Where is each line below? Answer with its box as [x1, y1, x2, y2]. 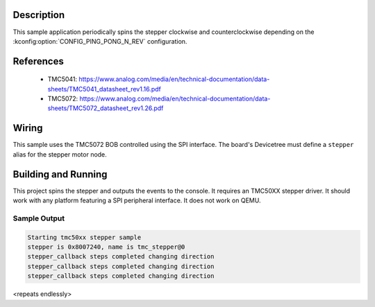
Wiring [12, 122, 43, 134]
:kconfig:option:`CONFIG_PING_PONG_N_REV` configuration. [12, 37, 187, 45]
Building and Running [12, 168, 108, 180]
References [12, 55, 64, 67]
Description [12, 9, 65, 21]
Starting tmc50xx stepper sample [27, 233, 142, 241]
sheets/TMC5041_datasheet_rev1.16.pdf [47, 85, 161, 93]
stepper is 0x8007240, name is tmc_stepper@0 [27, 243, 185, 251]
